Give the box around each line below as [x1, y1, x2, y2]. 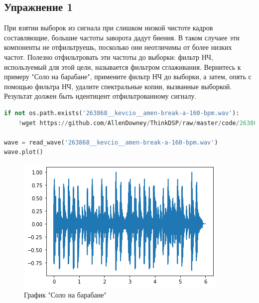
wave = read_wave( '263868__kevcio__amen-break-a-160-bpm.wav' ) [4, 139, 218, 146]
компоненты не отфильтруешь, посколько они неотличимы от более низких [4, 42, 232, 52]
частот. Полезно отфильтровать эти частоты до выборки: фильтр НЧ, [4, 51, 213, 62]
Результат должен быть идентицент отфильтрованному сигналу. [4, 91, 197, 101]
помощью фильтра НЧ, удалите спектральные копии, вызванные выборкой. [4, 81, 232, 91]
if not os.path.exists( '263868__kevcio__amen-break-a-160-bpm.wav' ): [4, 109, 240, 117]
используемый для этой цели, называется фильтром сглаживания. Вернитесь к [4, 61, 241, 72]
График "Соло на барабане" [24, 289, 107, 300]
